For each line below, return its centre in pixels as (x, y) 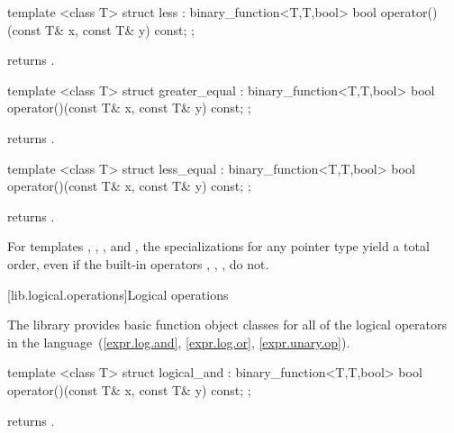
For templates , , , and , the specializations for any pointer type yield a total (218, 246)
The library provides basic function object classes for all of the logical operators (227, 325)
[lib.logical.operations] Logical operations (118, 294)
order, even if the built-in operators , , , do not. (138, 263)
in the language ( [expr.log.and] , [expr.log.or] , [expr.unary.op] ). (179, 342)
